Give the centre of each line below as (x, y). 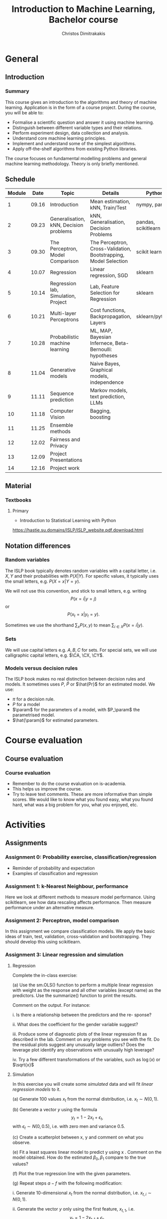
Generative (63, 370)
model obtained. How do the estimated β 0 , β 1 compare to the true (79, 1158)
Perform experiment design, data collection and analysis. (71, 133)
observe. (21, 1142)
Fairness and (65, 439)
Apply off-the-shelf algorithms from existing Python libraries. (75, 149)
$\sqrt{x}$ (23, 1064)
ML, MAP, (101, 331)
